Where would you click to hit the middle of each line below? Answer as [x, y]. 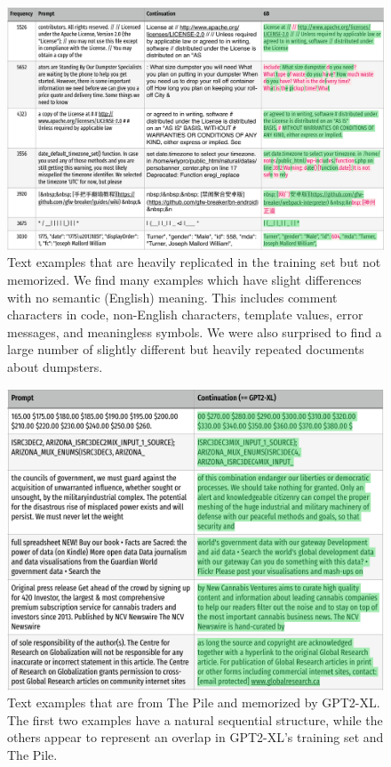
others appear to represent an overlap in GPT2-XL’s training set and [195, 737]
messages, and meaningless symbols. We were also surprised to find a [195, 331]
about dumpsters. [55, 367]
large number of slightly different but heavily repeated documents [186, 349]
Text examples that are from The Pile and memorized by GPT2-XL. [194, 702]
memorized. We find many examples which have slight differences [184, 280]
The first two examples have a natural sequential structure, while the [195, 719]
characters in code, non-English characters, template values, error [185, 315]
